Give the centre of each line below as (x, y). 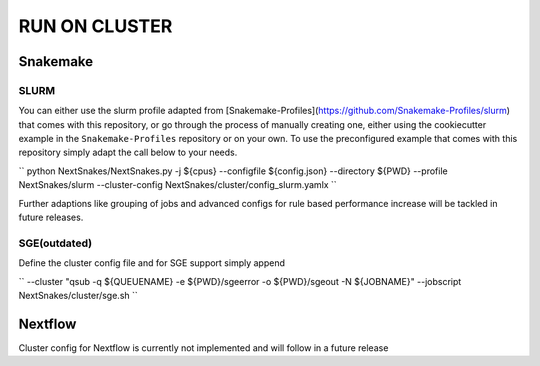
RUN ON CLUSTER (95, 26)
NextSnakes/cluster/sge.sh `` (78, 295)
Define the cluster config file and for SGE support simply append (151, 263)
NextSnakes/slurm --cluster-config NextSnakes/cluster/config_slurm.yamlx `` (177, 185)
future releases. (51, 217)
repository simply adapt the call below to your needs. (128, 152)
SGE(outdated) (55, 243)
